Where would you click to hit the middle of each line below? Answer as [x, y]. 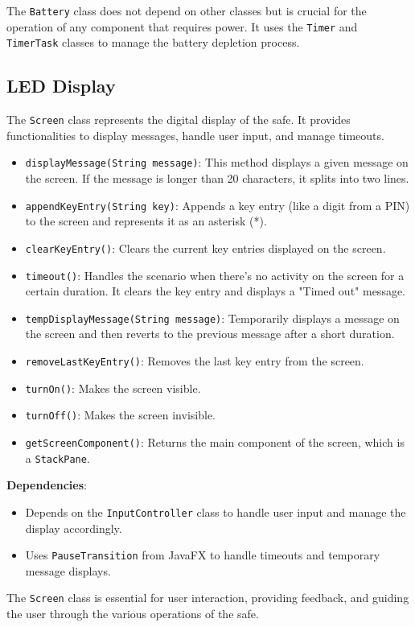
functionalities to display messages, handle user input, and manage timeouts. [195, 135]
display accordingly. [74, 528]
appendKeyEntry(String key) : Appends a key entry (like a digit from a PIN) [218, 205]
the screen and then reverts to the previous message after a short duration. [210, 334]
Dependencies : [47, 485]
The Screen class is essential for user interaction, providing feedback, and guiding [208, 598]
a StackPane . [58, 458]
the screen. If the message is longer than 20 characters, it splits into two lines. [217, 178]
